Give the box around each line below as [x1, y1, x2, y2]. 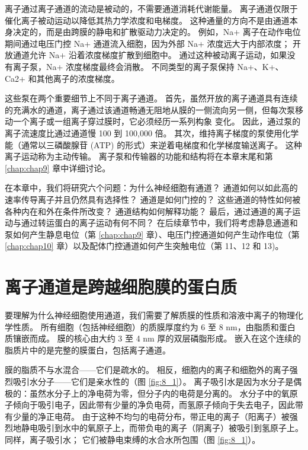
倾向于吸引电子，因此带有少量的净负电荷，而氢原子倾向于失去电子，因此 [12, 398, 295, 411]
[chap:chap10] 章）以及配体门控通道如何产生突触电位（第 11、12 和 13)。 [5, 240, 284, 252]
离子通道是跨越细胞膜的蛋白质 [5, 275, 238, 299]
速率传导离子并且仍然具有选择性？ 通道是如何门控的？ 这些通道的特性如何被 [5, 193, 301, 205]
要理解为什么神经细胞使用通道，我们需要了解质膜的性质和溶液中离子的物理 [5, 309, 295, 321]
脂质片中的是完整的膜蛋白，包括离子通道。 [5, 343, 171, 356]
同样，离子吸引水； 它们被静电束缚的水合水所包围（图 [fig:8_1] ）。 [5, 433, 261, 445]
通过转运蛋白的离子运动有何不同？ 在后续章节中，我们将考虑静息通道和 [21, 216, 298, 229]
